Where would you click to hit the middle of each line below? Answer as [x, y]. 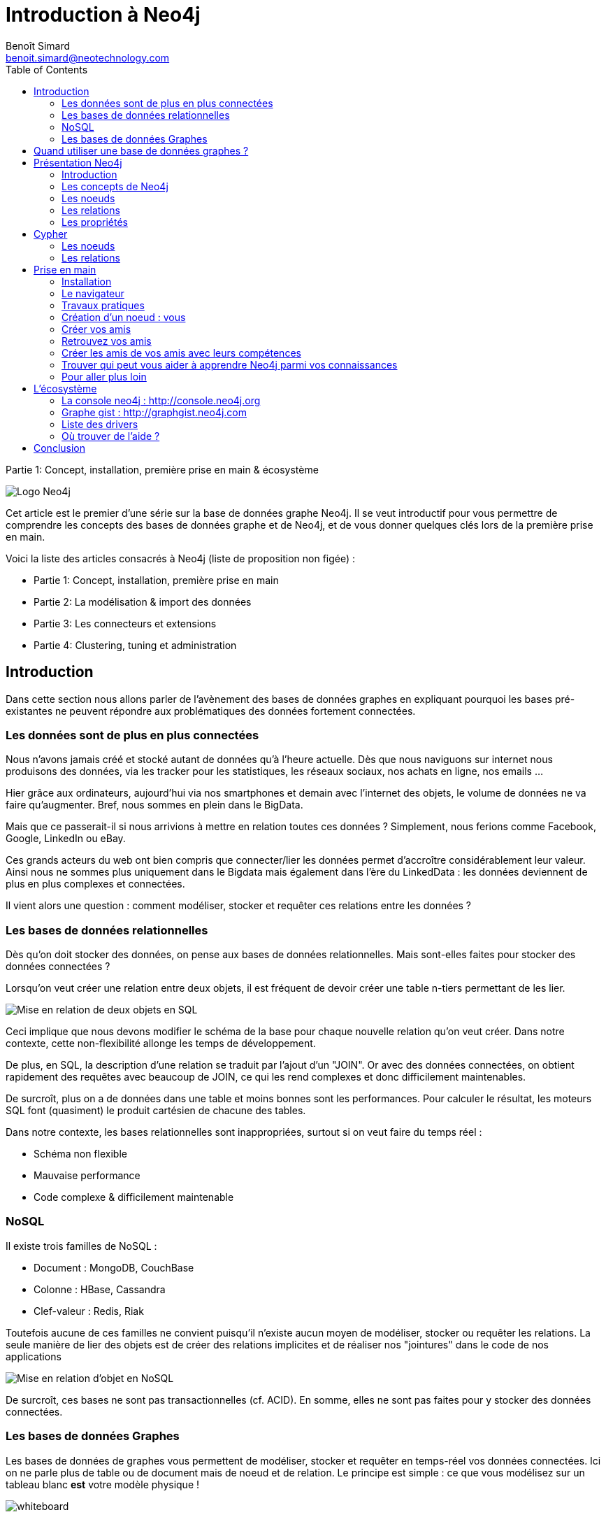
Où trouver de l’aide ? [111, 436]
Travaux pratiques [103, 305]
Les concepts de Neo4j [115, 186]
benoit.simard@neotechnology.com [88, 57]
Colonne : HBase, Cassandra [100, 1289]
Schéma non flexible [80, 1154]
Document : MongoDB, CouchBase [114, 1267]
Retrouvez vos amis [107, 341]
